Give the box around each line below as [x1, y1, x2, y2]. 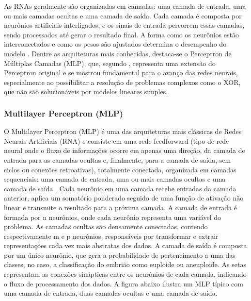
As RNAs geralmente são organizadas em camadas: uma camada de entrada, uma [4, 1, 246, 11]
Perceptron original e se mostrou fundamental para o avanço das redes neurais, [4, 67, 238, 78]
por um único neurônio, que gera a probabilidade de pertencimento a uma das [4, 250, 235, 260]
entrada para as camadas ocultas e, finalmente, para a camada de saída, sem [4, 154, 231, 165]
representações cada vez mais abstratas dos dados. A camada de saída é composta [4, 240, 247, 251]
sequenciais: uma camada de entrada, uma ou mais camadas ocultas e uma [4, 174, 226, 184]
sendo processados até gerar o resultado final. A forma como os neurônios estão [4, 29, 239, 39]
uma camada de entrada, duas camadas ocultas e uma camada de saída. [4, 288, 218, 298]
